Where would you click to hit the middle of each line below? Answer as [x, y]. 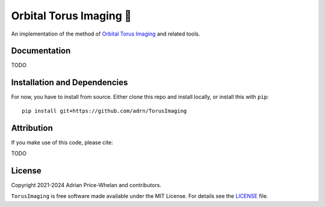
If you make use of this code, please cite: [62, 142]
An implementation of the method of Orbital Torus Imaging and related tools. [106, 34]
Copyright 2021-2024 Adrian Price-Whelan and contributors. [86, 185]
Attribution [32, 128]
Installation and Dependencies [70, 82]
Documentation [41, 51]
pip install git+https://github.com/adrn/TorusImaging [104, 111]
